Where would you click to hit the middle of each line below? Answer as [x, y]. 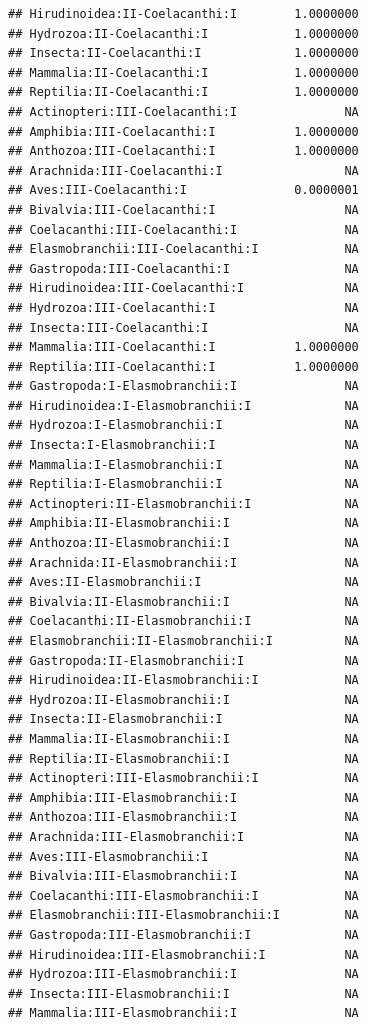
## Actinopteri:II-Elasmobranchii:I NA [183, 503]
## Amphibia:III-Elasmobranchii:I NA [183, 797]
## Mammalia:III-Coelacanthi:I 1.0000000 [183, 347]
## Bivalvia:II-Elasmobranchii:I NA [183, 601]
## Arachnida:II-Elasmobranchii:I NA [183, 562]
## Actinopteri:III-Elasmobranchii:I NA [183, 778]
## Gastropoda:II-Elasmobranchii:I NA [183, 660]
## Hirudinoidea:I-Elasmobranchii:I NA [183, 405]
